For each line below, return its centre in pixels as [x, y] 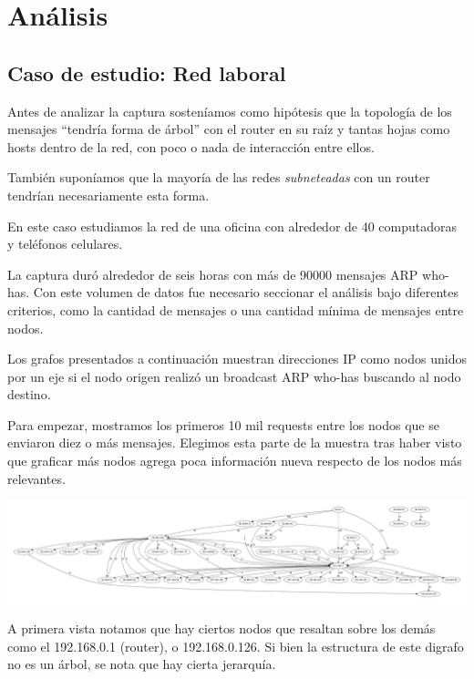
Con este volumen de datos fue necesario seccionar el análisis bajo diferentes [246, 292]
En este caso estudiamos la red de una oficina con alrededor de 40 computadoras [232, 226]
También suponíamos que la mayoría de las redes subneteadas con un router [219, 177]
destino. [29, 394]
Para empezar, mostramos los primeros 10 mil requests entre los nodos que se [223, 424]
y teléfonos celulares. [65, 244]
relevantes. [36, 478]
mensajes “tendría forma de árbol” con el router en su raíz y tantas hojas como [229, 129]
